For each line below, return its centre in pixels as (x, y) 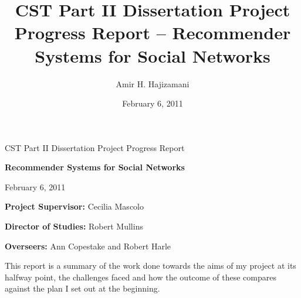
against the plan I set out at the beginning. (82, 288)
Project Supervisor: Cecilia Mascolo (74, 206)
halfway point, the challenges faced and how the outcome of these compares (141, 277)
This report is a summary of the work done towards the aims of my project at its (150, 266)
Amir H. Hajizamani (153, 83)
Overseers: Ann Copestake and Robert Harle (88, 246)
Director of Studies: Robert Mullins (74, 226)
